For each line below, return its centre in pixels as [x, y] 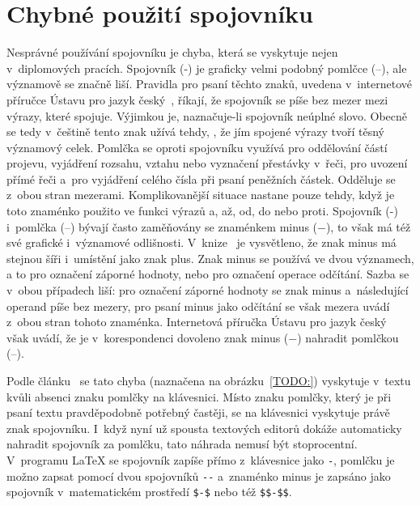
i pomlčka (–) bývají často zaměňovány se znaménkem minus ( [162, 226]
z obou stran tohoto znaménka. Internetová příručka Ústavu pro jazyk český [197, 322]
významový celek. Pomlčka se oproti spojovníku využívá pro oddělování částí [197, 147]
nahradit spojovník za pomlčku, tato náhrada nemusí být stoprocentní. [182, 444]
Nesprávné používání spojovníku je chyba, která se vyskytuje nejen [172, 52]
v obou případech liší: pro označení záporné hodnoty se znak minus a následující [208, 290]
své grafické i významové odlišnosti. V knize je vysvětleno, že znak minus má [202, 242]
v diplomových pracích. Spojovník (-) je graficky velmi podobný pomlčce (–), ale [207, 68]
